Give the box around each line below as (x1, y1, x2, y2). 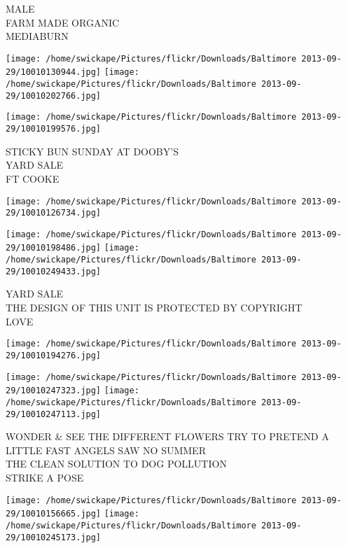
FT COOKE (6, 171, 60, 185)
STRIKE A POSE (6, 470, 84, 484)
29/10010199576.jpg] (6, 124, 102, 134)
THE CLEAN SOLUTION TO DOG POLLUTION (6, 456, 227, 471)
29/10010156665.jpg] (6, 509, 102, 519)
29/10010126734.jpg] (6, 208, 102, 218)
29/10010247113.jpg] (6, 409, 102, 419)
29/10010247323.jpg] (6, 386, 102, 396)
